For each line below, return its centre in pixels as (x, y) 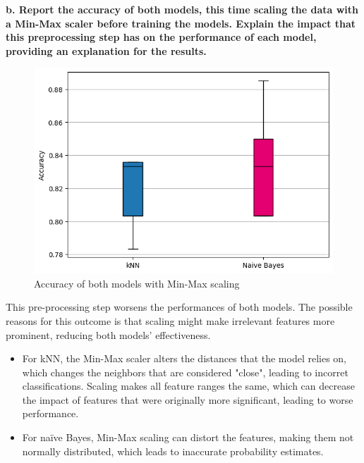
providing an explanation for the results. (106, 50)
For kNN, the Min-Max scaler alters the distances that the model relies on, (184, 358)
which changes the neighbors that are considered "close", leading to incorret (185, 372)
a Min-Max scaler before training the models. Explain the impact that (181, 23)
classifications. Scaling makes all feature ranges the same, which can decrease (188, 386)
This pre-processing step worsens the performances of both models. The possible (179, 307)
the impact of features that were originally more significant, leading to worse (188, 399)
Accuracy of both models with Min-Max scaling (137, 283)
